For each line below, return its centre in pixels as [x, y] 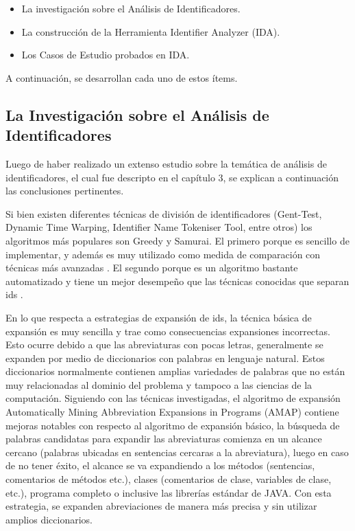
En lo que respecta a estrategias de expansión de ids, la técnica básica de [159, 317]
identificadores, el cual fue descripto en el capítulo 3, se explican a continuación [172, 177]
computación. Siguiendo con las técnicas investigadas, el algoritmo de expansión [173, 398]
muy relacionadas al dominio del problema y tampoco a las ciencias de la [159, 384]
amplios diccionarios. [49, 519]
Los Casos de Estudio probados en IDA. [106, 55]
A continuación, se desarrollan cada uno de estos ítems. [122, 77]
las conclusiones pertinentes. [65, 191]
